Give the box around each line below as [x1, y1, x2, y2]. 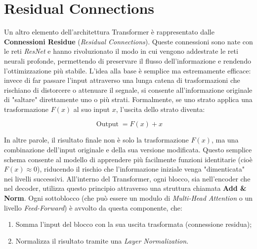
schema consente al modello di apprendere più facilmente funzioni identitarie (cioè [4, 154, 253, 164]
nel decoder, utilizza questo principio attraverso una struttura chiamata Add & [4, 183, 247, 193]
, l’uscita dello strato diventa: [116, 104, 205, 114]
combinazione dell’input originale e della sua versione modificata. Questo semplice [4, 144, 252, 155]
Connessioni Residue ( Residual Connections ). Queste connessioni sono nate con [4, 36, 253, 46]
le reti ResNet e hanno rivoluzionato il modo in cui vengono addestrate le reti [4, 46, 238, 56]
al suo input [73, 104, 110, 114]
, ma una [211, 135, 239, 145]
